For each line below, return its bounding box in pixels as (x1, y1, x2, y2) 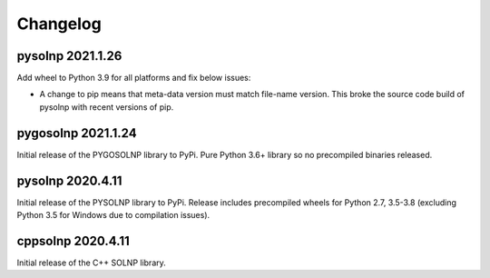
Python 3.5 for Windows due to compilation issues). (16, 210, 211, 221)
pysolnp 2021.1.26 (16, 48, 122, 64)
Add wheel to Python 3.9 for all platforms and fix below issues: (16, 73, 251, 84)
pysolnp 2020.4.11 (16, 173, 122, 188)
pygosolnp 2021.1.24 (16, 125, 137, 141)
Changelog (16, 14, 102, 34)
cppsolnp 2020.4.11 (16, 233, 131, 249)
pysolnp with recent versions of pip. (39, 101, 174, 113)
